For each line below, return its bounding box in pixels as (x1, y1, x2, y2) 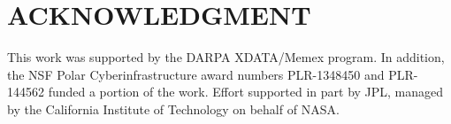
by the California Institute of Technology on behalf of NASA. (7, 99, 340, 118)
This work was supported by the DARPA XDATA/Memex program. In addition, (7, 48, 445, 66)
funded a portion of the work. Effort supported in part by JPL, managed (48, 82, 444, 101)
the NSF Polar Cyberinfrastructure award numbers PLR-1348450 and (7, 65, 385, 83)
